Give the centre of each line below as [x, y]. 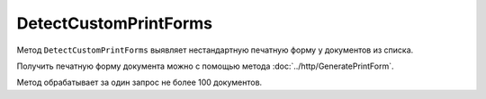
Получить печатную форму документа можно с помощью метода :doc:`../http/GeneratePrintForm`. [205, 66]
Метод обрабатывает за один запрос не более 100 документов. [139, 82]
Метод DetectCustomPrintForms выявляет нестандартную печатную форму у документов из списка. [215, 50]
